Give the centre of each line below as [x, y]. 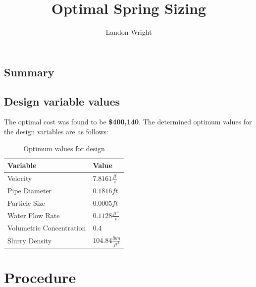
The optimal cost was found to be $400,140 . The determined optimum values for [128, 122]
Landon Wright [129, 32]
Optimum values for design [64, 148]
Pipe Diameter [30, 191]
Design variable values [62, 101]
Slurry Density [30, 240]
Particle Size [26, 202]
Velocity [20, 178]
